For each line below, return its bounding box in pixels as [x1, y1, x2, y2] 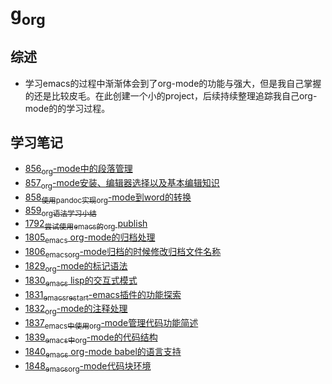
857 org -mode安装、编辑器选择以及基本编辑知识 [24, 177, 220, 191]
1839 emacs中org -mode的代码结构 [24, 331, 158, 345]
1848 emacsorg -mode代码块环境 [24, 359, 152, 374]
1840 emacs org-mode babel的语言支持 [24, 345, 182, 360]
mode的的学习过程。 [24, 102, 111, 114]
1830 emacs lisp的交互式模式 [24, 274, 138, 288]
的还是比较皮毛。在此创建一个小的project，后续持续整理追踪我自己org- [24, 89, 318, 102]
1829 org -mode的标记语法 [24, 259, 128, 274]
